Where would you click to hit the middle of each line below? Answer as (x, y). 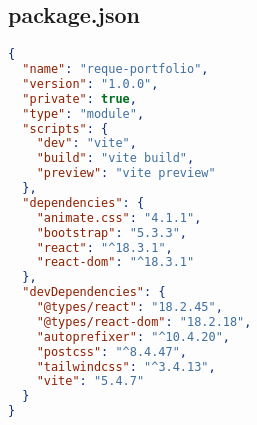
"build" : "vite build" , (115, 158)
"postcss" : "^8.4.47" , (112, 351)
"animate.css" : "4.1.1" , (119, 217)
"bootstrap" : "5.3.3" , (112, 232)
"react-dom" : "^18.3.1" (115, 262)
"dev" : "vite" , (86, 143)
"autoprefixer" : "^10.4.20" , (133, 336)
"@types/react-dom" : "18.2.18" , (144, 321)
